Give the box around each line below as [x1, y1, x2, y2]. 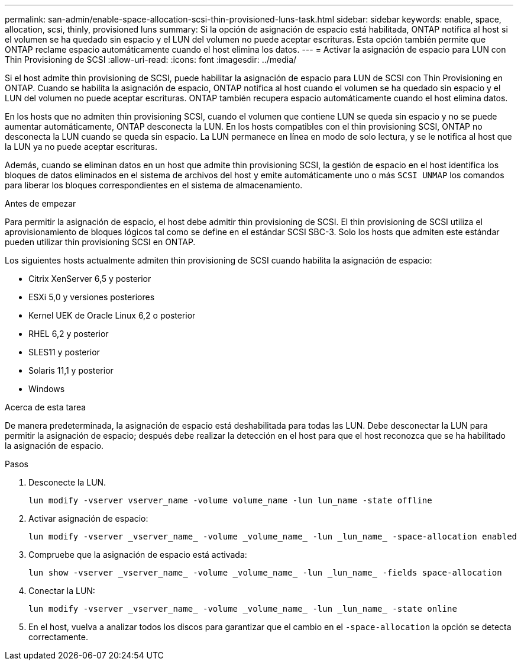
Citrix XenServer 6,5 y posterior [28, 274, 151, 284]
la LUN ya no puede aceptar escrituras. [5, 142, 157, 152]
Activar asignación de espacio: [28, 513, 148, 523]
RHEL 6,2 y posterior [28, 329, 109, 339]
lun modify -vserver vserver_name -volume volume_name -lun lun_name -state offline [28, 496, 432, 505]
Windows [28, 384, 65, 394]
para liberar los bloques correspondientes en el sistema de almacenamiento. [5, 180, 303, 190]
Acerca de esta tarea [5, 402, 86, 412]
